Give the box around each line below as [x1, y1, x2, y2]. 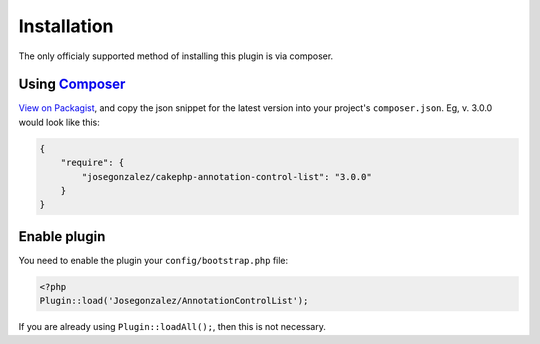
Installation [18, 15, 114, 37]
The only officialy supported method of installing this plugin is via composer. [18, 50, 334, 62]
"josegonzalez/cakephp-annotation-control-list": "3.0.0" [81, 171, 372, 182]
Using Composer [18, 76, 126, 93]
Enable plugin [18, 228, 106, 245]
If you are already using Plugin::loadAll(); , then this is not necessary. [18, 321, 327, 333]
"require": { [60, 157, 125, 169]
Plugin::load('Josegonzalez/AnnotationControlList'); [39, 295, 309, 307]
